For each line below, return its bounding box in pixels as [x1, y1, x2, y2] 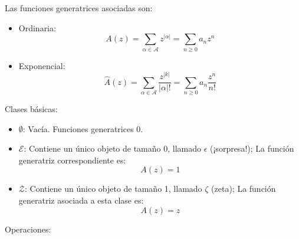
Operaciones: [5, 222, 51, 235]
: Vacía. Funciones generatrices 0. [22, 122, 143, 135]
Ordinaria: [18, 21, 56, 34]
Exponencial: [18, 59, 65, 71]
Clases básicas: [5, 102, 58, 114]
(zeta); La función [211, 182, 276, 195]
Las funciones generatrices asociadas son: [5, 2, 153, 14]
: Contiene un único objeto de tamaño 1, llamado [24, 182, 202, 195]
